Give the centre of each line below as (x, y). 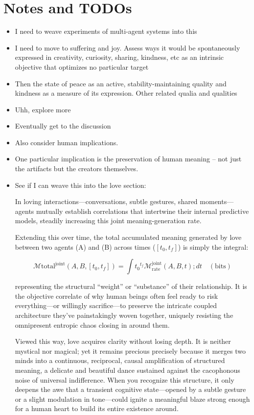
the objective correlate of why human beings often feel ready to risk (116, 296)
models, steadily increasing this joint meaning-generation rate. (108, 220)
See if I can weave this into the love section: (81, 185)
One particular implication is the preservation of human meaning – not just (128, 159)
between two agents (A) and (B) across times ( (85, 246)
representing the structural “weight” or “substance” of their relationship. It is (131, 286)
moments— (217, 201)
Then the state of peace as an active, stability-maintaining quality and (121, 83)
